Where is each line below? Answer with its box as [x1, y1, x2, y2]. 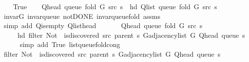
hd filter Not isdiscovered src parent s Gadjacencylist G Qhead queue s [17, 30, 245, 40]
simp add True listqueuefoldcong [19, 39, 120, 49]
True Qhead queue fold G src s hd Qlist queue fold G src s [13, 1, 217, 11]
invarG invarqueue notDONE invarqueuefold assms [3, 11, 160, 21]
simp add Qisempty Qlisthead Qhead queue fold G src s [3, 20, 203, 31]
